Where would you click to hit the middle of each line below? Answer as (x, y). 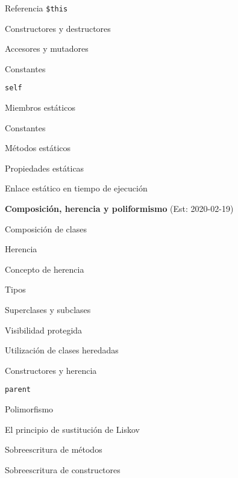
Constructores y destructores (58, 28)
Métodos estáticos (38, 148)
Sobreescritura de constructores (63, 469)
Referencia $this (36, 8)
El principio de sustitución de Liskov (72, 429)
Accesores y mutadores (47, 48)
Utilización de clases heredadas (62, 350)
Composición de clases (46, 228)
